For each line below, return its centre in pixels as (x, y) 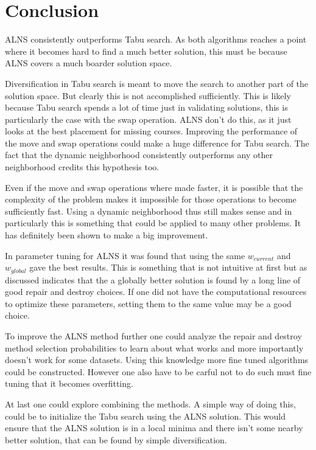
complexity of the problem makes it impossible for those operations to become (151, 199)
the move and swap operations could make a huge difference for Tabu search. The (157, 143)
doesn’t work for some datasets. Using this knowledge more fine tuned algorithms (157, 360)
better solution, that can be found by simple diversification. (116, 439)
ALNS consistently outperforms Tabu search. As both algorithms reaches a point (156, 39)
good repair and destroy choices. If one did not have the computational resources (156, 292)
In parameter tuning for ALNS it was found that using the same (125, 255)
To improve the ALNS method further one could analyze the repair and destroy (153, 336)
